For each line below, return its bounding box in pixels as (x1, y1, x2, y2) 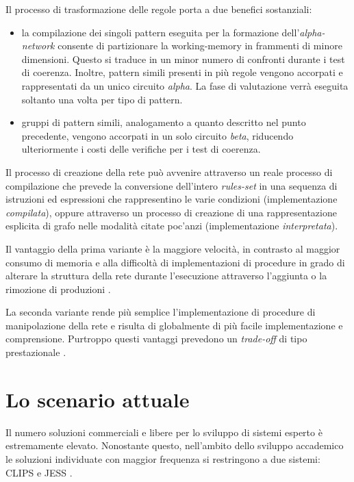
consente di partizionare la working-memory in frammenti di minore (58, 38, 342, 53)
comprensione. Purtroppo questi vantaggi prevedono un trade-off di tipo (5, 331, 307, 346)
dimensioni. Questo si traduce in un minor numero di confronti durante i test (21, 51, 345, 66)
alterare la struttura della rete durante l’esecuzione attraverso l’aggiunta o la (5, 268, 327, 283)
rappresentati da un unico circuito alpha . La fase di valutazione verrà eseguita (21, 78, 349, 92)
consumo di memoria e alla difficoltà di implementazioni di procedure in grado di (5, 255, 345, 269)
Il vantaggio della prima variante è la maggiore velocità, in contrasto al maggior (5, 241, 340, 255)
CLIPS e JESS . (5, 465, 73, 479)
